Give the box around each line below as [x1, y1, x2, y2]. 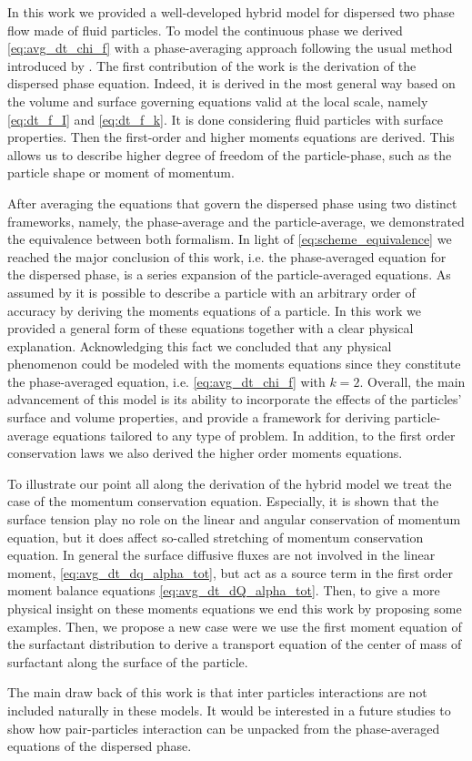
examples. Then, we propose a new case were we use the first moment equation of [7, 616, 462, 635]
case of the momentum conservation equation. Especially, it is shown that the [7, 492, 439, 511]
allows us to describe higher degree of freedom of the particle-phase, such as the [7, 145, 452, 164]
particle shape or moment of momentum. [7, 163, 235, 182]
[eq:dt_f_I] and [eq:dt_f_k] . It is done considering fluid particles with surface [7, 109, 443, 128]
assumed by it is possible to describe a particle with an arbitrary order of [7, 282, 416, 301]
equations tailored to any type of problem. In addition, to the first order [53, 425, 456, 444]
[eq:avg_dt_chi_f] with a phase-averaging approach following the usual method [7, 38, 453, 57]
